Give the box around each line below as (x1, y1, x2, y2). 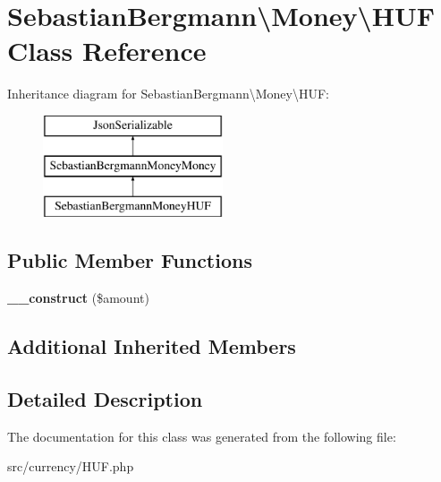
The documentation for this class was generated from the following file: (7, 426, 396, 445)
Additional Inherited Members (7, 332, 296, 360)
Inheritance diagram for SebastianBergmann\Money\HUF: (7, 84, 329, 103)
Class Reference (7, 32, 207, 69)
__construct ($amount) (7, 288, 149, 307)
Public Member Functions (7, 246, 252, 274)
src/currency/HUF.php (7, 457, 134, 476)
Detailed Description (7, 384, 203, 412)
